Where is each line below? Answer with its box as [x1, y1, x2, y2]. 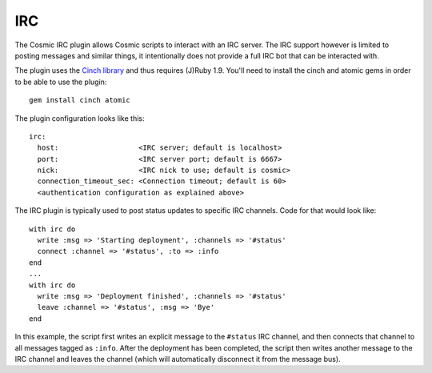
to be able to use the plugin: [14, 77, 107, 86]
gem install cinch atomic [29, 96, 131, 105]
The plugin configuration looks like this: [14, 113, 145, 123]
